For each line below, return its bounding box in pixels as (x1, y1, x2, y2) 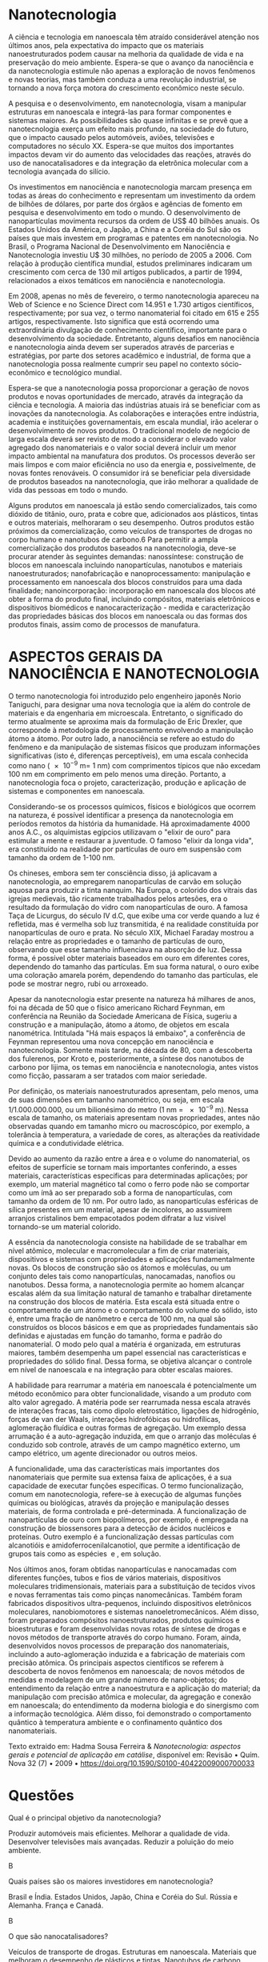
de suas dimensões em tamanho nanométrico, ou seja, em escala (8, 1095, 224, 1104)
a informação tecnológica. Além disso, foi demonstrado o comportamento (8, 1709, 252, 1719)
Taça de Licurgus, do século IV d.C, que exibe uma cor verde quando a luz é (8, 911, 260, 920)
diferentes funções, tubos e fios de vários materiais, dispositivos (8, 1573, 222, 1583)
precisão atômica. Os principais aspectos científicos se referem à (8, 1658, 224, 1668)
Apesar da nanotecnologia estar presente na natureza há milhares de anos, (8, 994, 256, 1003)
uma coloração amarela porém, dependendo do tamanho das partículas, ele (8, 970, 258, 979)
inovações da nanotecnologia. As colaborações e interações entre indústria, (8, 408, 259, 418)
